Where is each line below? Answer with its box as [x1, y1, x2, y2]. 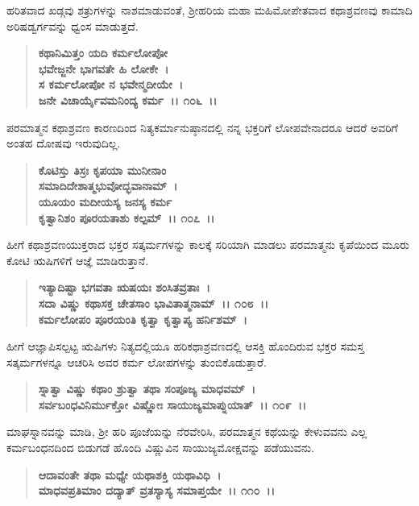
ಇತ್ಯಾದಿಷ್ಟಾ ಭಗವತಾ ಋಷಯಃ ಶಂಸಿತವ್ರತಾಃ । [38, 279, 210, 296]
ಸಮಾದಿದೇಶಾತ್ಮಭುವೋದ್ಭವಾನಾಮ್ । [38, 177, 178, 194]
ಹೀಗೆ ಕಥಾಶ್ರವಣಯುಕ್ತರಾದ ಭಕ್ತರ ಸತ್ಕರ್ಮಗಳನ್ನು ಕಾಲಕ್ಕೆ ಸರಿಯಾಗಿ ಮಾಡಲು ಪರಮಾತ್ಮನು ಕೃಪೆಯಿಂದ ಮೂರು [6, 236, 410, 253]
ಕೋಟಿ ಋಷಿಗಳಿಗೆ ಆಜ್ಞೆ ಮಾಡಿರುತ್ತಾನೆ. [6, 251, 149, 268]
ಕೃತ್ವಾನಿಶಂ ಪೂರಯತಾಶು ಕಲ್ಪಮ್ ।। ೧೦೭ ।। [38, 209, 215, 226]
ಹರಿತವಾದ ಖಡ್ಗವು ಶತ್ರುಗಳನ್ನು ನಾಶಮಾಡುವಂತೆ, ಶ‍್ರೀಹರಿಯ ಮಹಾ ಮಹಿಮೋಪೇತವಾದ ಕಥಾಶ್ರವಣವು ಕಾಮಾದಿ [6, 2, 413, 18]
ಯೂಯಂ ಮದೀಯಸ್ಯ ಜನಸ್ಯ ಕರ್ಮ [38, 193, 172, 209]
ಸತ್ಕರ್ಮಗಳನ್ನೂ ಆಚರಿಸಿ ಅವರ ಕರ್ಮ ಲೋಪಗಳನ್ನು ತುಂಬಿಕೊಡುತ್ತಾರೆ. [6, 353, 267, 370]
